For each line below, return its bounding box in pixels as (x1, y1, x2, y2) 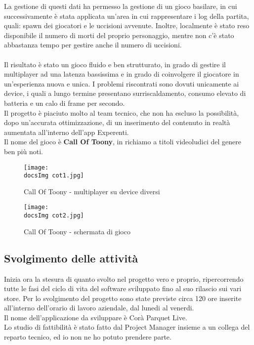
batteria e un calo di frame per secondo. (4, 97, 125, 108)
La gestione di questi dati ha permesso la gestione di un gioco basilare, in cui (4, 1, 237, 11)
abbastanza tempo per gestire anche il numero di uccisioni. (4, 40, 182, 50)
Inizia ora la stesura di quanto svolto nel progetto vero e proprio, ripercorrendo (4, 273, 244, 284)
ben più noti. (4, 146, 43, 156)
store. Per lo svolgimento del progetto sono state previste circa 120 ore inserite (4, 293, 242, 303)
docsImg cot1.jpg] (24, 172, 84, 179)
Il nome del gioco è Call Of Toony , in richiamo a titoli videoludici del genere (4, 136, 241, 147)
